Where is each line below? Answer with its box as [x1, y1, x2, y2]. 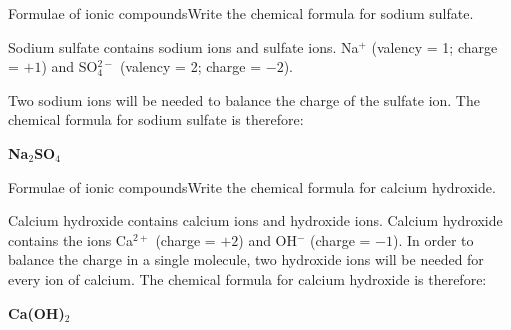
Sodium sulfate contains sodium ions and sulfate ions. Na [8, 36, 359, 57]
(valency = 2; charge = [119, 56, 262, 77]
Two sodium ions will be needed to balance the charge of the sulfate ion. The [8, 89, 480, 110]
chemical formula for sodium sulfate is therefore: [8, 109, 304, 130]
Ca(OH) [8, 302, 65, 323]
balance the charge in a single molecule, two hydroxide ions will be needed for [8, 249, 484, 270]
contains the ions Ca [8, 229, 133, 250]
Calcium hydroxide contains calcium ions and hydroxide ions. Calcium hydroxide [8, 210, 503, 231]
